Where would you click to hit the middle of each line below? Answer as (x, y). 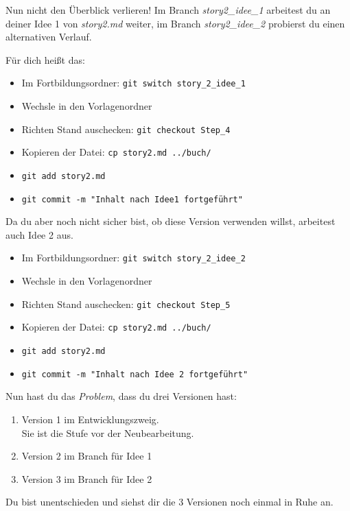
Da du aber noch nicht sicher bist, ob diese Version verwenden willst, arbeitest (171, 221)
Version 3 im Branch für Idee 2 (87, 478)
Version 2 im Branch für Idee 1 (87, 456)
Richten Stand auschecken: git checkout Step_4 (126, 129)
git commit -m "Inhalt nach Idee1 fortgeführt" (132, 199)
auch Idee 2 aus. (39, 234)
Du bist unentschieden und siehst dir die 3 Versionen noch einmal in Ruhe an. (170, 502)
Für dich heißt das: (45, 59)
